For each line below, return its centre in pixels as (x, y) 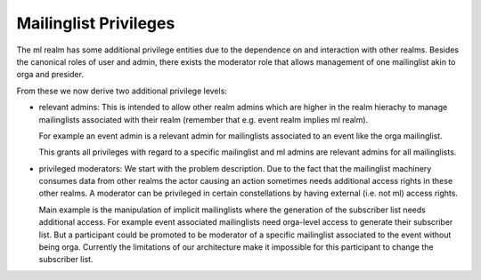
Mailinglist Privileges (96, 23)
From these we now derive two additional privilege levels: (122, 91)
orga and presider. (50, 75)
